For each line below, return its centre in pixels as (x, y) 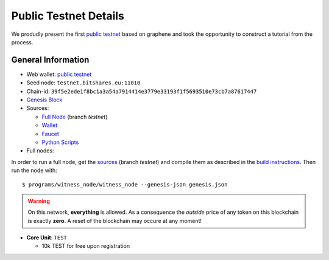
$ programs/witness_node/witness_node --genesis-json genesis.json (125, 184)
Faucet (50, 134)
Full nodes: (40, 151)
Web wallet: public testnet (59, 74)
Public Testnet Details (68, 16)
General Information (50, 60)
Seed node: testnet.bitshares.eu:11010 (83, 83)
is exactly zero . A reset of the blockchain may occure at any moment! (115, 221)
